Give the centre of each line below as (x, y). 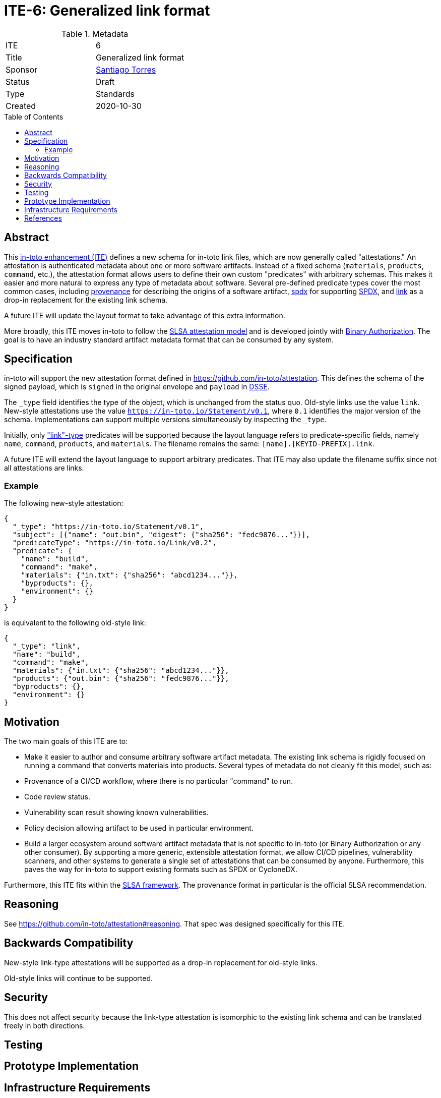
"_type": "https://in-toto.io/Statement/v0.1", (108, 527)
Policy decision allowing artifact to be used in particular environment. (139, 828)
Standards (115, 94)
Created (21, 106)
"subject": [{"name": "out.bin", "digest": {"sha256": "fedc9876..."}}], (161, 535)
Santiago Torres (126, 69)
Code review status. (57, 797)
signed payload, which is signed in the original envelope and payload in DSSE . (137, 387)
